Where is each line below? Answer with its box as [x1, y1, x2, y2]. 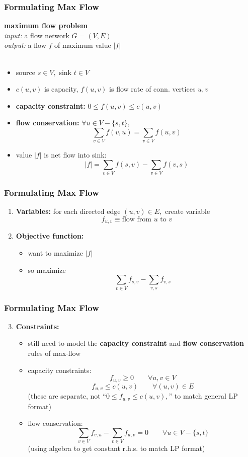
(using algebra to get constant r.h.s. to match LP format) [28, 443, 205, 453]
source [16, 66, 36, 77]
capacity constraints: [28, 364, 92, 375]
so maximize [28, 264, 66, 275]
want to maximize [28, 248, 83, 258]
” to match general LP [169, 391, 238, 401]
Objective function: [16, 231, 84, 241]
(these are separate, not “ [28, 391, 106, 401]
